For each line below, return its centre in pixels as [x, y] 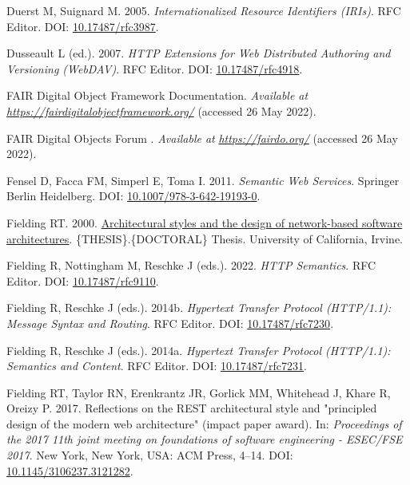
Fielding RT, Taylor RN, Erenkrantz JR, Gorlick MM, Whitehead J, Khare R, [199, 392]
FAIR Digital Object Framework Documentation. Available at [157, 95]
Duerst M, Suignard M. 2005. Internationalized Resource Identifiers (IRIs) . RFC [204, 10]
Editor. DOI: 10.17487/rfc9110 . [83, 280]
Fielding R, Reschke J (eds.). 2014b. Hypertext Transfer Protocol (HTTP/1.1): [199, 308]
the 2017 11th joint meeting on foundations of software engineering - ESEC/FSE [205, 439]
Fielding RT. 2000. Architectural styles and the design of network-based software [205, 222]
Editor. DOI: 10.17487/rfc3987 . [83, 26]
